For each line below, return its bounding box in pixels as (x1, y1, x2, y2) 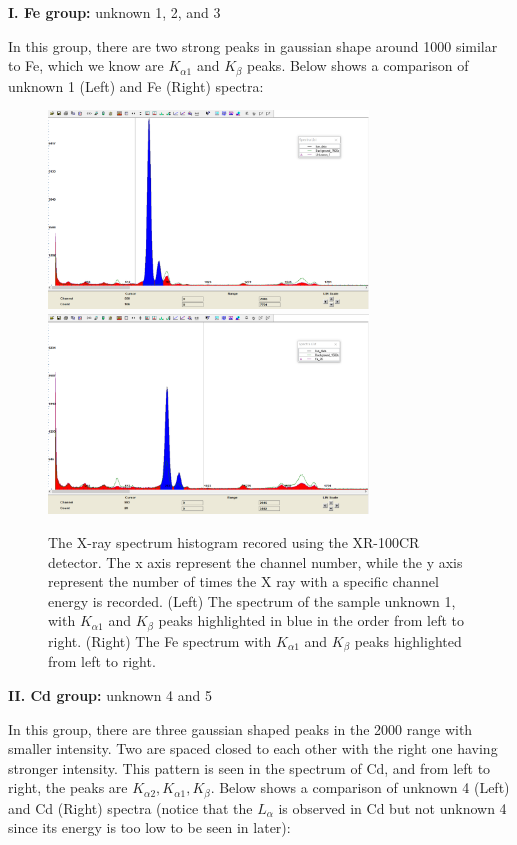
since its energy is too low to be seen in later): (8, 817, 291, 838)
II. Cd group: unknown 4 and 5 (8, 684, 212, 705)
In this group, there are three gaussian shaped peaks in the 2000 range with (8, 718, 473, 739)
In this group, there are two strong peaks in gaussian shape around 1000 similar (8, 35, 498, 56)
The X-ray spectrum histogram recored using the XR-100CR (48, 532, 420, 553)
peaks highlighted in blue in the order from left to (158, 610, 465, 631)
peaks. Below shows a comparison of (247, 55, 469, 76)
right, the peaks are (8, 777, 128, 798)
